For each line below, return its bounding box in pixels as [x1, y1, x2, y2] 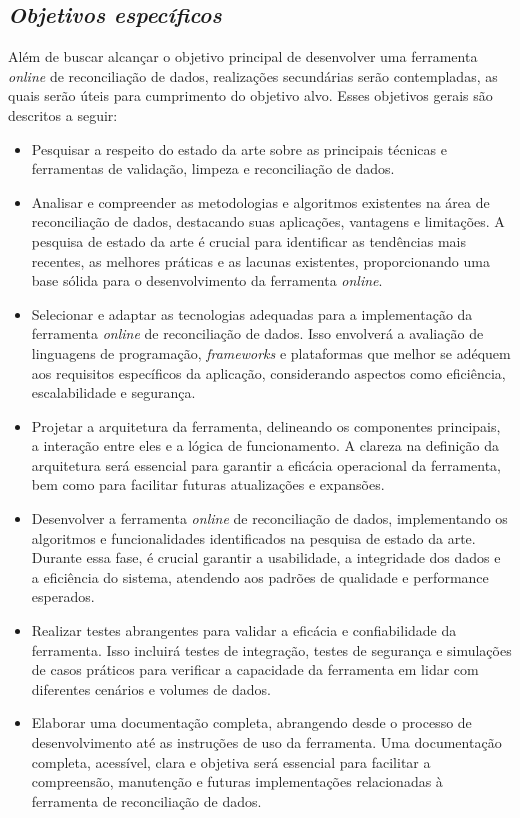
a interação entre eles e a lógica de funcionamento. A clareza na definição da [31, 435, 499, 456]
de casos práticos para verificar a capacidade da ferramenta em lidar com [31, 659, 479, 680]
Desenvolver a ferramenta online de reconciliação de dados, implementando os [31, 508, 508, 529]
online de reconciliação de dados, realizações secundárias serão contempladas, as [8, 65, 498, 86]
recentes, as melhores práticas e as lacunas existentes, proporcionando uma [31, 250, 490, 271]
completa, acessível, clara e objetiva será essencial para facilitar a [31, 751, 431, 772]
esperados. [31, 586, 95, 607]
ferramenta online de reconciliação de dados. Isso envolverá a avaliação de [31, 323, 484, 344]
